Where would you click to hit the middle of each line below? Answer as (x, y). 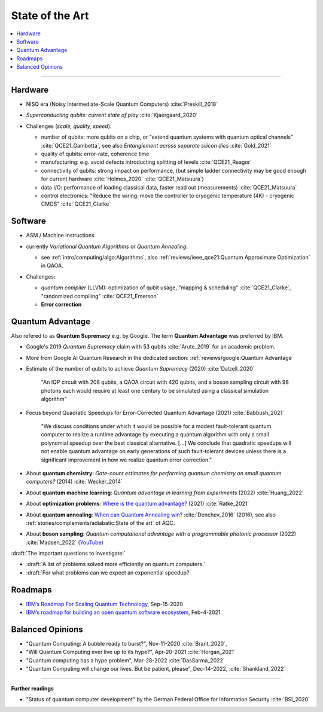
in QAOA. (52, 265)
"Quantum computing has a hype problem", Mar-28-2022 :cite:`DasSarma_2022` (126, 660)
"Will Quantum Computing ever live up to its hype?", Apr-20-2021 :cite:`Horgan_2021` (131, 652)
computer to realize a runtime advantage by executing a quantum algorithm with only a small (155, 435)
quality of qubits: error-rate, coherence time (95, 154)
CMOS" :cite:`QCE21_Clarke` (76, 204)
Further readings (32, 688)
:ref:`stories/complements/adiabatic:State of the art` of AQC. (100, 522)
